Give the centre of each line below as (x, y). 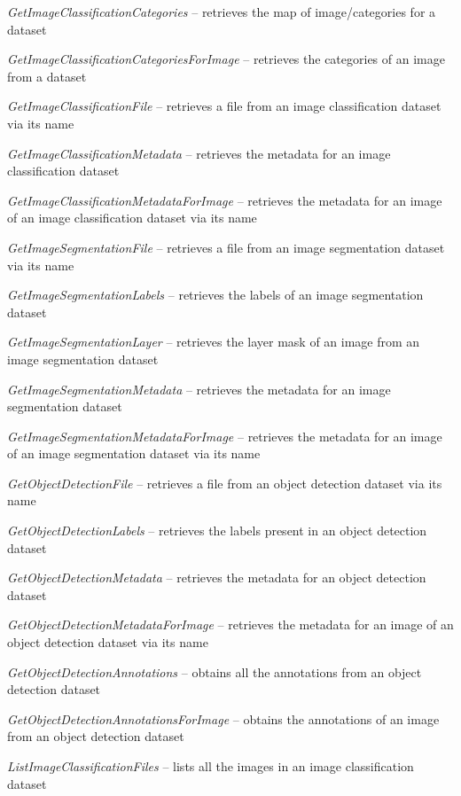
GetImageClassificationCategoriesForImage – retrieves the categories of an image (226, 59)
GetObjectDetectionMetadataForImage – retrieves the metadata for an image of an (230, 624)
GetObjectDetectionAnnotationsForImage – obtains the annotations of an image (223, 718)
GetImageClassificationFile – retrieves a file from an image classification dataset (224, 106)
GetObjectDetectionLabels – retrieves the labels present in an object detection (217, 531)
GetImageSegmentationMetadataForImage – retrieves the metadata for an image (225, 436)
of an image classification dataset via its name (132, 218)
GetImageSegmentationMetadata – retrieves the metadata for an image (199, 389)
